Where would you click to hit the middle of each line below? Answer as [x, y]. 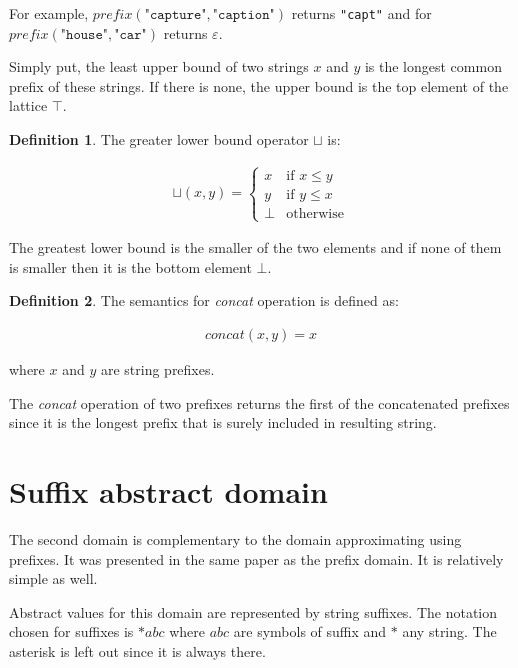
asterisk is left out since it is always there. [137, 650]
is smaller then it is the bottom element [130, 266]
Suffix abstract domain [168, 491]
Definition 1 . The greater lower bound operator [159, 139]
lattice [28, 105]
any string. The [449, 631]
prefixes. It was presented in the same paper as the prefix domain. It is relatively [256, 558]
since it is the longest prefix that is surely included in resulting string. [223, 422]
